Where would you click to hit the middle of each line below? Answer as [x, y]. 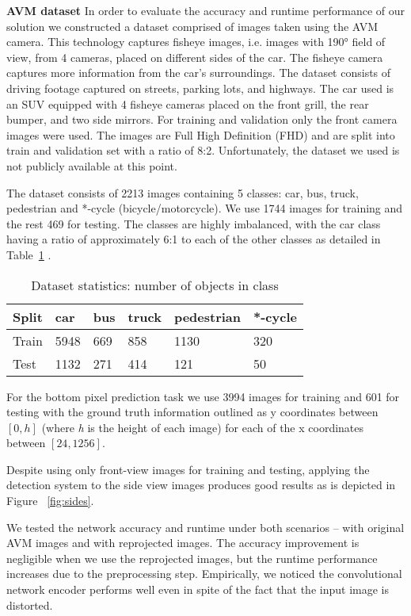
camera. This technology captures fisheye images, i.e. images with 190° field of [196, 42]
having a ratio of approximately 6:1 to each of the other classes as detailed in [194, 239]
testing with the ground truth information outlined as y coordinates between [192, 412]
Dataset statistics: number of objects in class [155, 285]
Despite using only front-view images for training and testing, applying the [188, 469]
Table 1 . [29, 254]
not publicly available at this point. [92, 165]
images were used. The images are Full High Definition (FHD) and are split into [201, 134]
